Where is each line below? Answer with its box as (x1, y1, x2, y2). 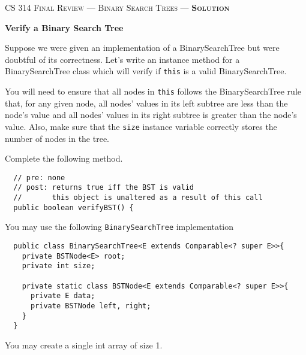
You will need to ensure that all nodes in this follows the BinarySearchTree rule (5, 85, 301, 98)
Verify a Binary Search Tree (5, 21, 124, 34)
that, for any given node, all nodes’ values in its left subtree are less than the (5, 96, 288, 109)
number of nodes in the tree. (5, 132, 109, 144)
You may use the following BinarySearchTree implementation (5, 220, 234, 233)
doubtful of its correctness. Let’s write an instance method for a (5, 53, 240, 65)
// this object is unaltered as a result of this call (13, 193, 263, 202)
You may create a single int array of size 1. (5, 338, 163, 351)
